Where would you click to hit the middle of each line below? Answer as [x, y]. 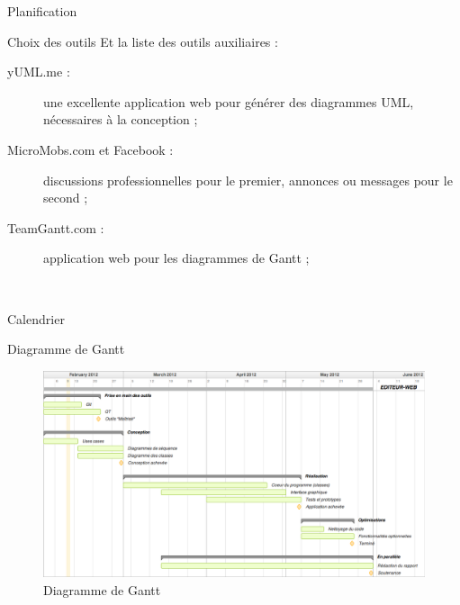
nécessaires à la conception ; [121, 119]
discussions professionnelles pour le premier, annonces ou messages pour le [248, 180]
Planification [42, 11]
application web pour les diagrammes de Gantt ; [176, 258]
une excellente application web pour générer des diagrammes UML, [229, 101]
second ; [66, 198]
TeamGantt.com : [56, 227]
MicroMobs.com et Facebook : [90, 149]
